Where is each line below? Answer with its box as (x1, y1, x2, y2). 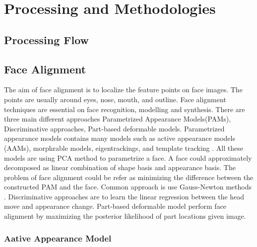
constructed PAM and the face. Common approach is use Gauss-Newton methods (4, 182, 252, 192)
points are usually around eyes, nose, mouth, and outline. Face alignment (4, 94, 226, 104)
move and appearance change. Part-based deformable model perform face (4, 201, 227, 211)
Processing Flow (4, 32, 89, 47)
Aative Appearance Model (4, 232, 112, 244)
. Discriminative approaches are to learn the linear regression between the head (4, 191, 245, 201)
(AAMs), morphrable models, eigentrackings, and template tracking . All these (4, 142, 243, 153)
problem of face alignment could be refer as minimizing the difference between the (4, 172, 254, 182)
